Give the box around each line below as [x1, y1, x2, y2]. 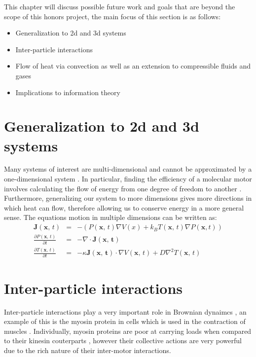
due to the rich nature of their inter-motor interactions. [4, 345, 171, 355]
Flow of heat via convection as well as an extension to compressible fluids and [15, 61, 251, 71]
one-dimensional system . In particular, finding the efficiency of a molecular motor [4, 174, 252, 184]
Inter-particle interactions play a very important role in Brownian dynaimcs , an [4, 306, 247, 317]
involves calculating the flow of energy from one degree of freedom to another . [4, 183, 242, 193]
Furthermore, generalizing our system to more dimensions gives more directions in [4, 193, 252, 203]
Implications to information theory [15, 87, 120, 97]
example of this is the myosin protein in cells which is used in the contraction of [4, 316, 246, 326]
